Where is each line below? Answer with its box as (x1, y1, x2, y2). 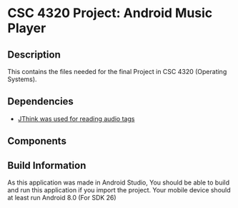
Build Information (7, 159, 86, 172)
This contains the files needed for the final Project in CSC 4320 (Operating (7, 68, 227, 76)
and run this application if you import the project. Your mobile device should (7, 186, 231, 194)
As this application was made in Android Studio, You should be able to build (7, 178, 230, 187)
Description (7, 48, 61, 61)
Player (7, 20, 46, 36)
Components (7, 135, 66, 147)
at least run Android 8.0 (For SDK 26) (7, 194, 116, 202)
